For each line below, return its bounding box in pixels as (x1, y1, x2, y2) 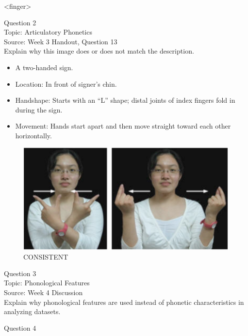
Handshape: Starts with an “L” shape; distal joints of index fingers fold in (15, 95, 235, 105)
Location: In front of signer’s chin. (15, 78, 117, 89)
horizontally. (15, 130, 52, 140)
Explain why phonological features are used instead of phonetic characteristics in (4, 297, 244, 307)
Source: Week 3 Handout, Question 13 (4, 36, 117, 46)
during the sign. (15, 104, 63, 114)
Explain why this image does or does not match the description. (4, 46, 194, 56)
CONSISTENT (23, 252, 68, 262)
